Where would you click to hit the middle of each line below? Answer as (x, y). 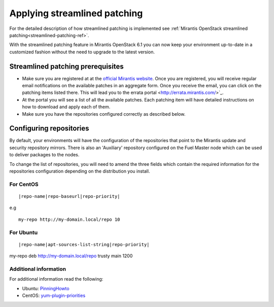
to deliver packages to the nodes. (44, 155)
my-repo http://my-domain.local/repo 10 (69, 219)
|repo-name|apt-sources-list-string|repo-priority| (84, 244)
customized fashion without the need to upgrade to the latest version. (82, 52)
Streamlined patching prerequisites (66, 66)
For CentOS (24, 184)
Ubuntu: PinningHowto (46, 288)
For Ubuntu (24, 232)
